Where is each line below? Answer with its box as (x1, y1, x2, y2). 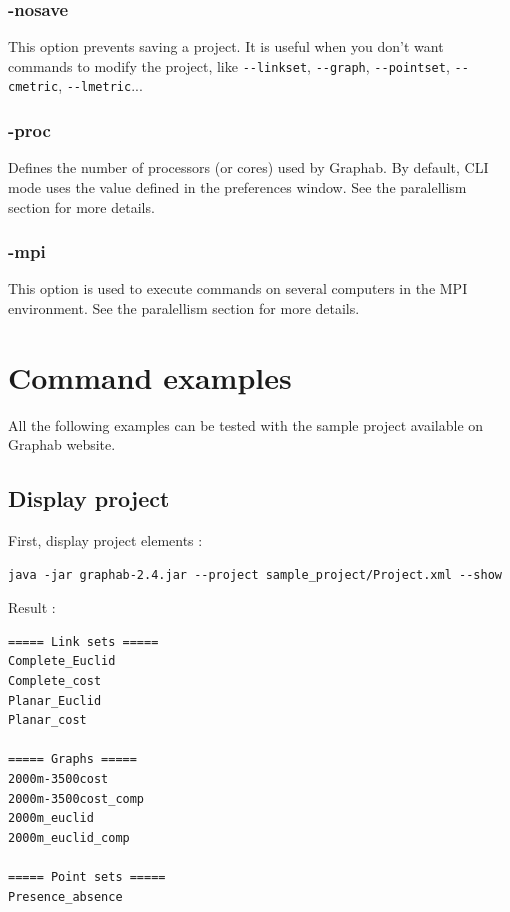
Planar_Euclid (8, 693, 102, 708)
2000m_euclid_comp (8, 830, 130, 845)
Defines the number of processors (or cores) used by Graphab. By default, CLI (8, 157, 489, 178)
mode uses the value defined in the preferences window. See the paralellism (8, 176, 467, 197)
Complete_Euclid (8, 654, 116, 669)
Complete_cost (8, 674, 102, 689)
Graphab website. (8, 434, 116, 455)
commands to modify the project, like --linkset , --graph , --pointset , (8, 55, 450, 76)
